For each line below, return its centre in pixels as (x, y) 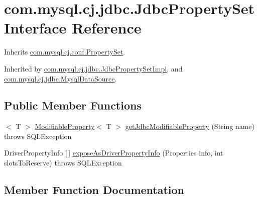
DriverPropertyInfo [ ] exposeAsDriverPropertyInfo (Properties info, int (114, 153)
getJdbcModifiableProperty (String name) (190, 126)
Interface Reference (73, 28)
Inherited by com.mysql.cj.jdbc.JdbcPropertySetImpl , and (93, 68)
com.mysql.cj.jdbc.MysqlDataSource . (60, 78)
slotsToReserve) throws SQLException (63, 163)
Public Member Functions (73, 105)
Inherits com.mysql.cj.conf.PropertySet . (65, 52)
